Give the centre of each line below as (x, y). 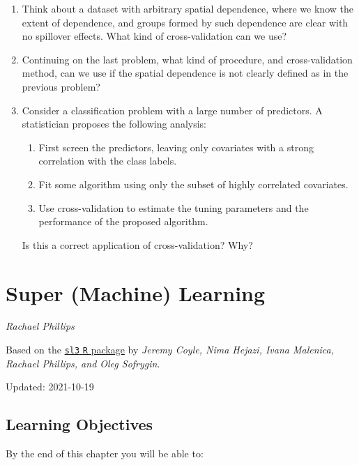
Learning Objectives (79, 424)
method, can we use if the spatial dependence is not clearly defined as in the (185, 73)
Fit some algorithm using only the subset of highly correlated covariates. (193, 184)
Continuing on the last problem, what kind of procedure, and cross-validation (187, 59)
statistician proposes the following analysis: (114, 124)
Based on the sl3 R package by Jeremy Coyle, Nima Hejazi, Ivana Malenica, (170, 350)
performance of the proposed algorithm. (123, 221)
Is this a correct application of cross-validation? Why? (137, 244)
